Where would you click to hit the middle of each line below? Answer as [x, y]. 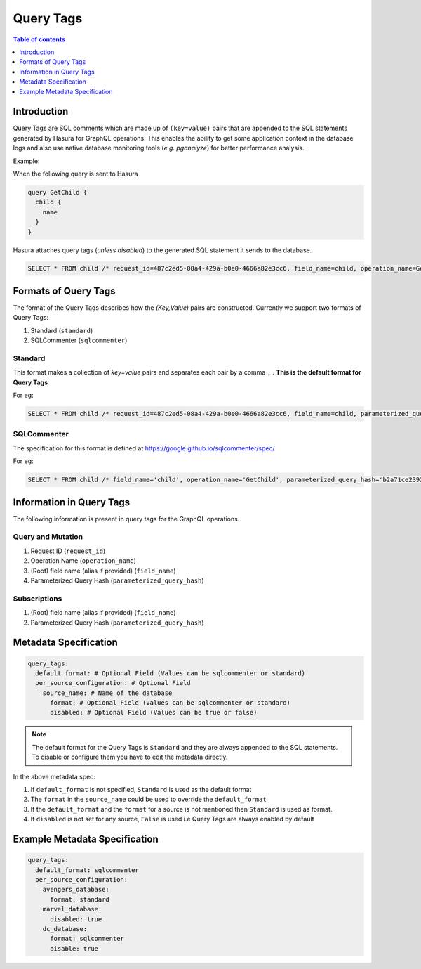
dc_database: [65, 929]
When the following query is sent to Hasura [75, 174]
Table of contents [39, 39]
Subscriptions [38, 599]
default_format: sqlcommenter [87, 870]
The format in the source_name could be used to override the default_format [148, 799]
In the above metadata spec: [54, 776]
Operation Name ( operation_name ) [83, 561]
